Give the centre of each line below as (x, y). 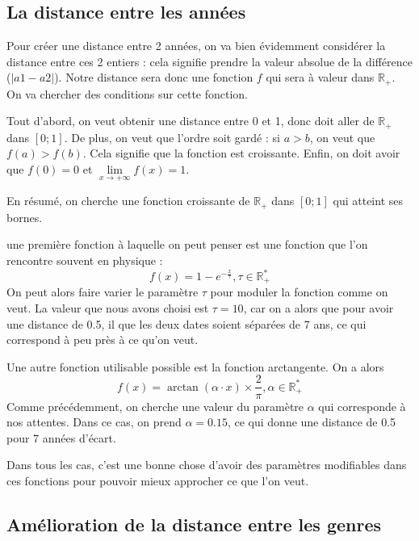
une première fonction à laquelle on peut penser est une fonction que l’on (187, 244)
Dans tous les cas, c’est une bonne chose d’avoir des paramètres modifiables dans (207, 465)
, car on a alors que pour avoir (318, 308)
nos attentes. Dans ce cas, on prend (94, 422)
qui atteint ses (368, 201)
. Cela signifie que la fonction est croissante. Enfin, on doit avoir (241, 153)
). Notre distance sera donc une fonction (154, 77)
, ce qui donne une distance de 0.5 (312, 422)
